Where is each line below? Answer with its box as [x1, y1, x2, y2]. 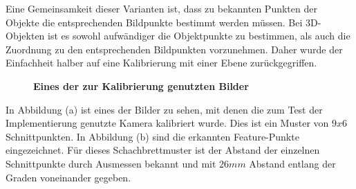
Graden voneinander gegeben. [6, 170, 131, 184]
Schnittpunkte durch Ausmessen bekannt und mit [6, 156, 216, 170]
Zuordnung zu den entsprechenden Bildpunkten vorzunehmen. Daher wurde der [6, 42, 343, 56]
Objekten [6, 28, 45, 43]
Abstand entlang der [249, 156, 336, 170]
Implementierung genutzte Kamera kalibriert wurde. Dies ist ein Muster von [6, 116, 329, 130]
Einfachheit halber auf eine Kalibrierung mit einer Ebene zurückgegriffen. [6, 55, 317, 70]
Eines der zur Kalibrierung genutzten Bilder [33, 78, 249, 93]
